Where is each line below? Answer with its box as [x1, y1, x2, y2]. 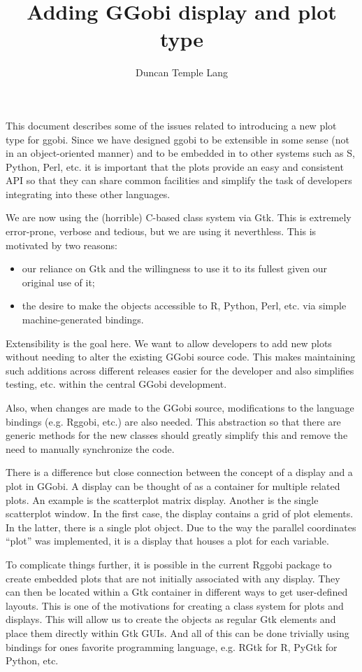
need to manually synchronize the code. [6, 441, 175, 456]
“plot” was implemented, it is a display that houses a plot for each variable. [6, 533, 329, 548]
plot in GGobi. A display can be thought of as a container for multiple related [6, 478, 340, 493]
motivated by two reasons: [6, 237, 118, 252]
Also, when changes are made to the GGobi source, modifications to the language [6, 400, 354, 414]
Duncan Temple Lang [136, 65, 228, 80]
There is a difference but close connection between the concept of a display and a [6, 465, 353, 479]
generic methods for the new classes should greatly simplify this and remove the [6, 428, 348, 442]
